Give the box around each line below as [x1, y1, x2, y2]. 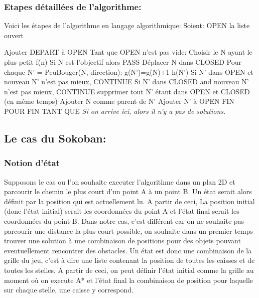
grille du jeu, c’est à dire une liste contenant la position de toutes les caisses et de [4, 255, 255, 265]
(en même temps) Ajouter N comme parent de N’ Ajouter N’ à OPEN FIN [4, 96, 234, 106]
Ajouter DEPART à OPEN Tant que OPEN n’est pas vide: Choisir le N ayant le [4, 47, 252, 57]
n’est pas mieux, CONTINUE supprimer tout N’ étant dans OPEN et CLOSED [4, 86, 250, 96]
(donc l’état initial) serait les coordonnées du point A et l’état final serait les [4, 206, 239, 216]
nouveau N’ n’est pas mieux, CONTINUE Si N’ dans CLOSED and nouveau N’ [4, 76, 249, 87]
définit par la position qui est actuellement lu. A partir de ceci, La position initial [4, 196, 255, 206]
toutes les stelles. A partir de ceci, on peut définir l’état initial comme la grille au [4, 264, 254, 275]
